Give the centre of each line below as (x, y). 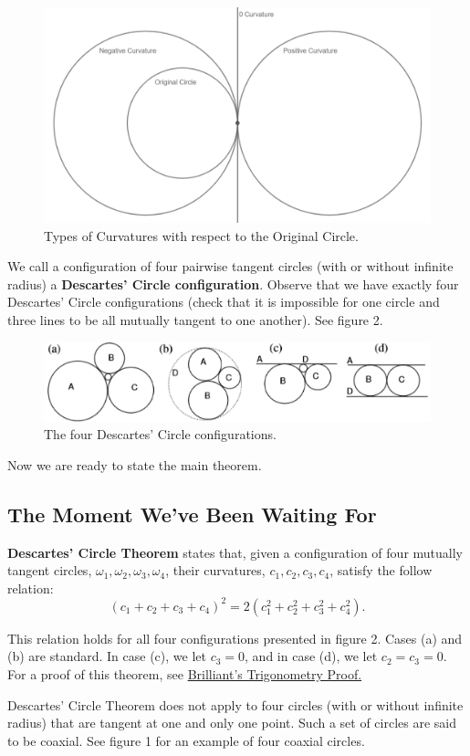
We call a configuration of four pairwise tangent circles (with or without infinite (230, 266)
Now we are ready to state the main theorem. (135, 464)
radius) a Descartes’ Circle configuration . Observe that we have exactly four (233, 283)
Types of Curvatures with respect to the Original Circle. (201, 235)
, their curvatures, (215, 570)
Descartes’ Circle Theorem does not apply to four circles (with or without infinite (235, 704)
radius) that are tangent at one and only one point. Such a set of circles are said (232, 723)
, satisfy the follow (381, 570)
